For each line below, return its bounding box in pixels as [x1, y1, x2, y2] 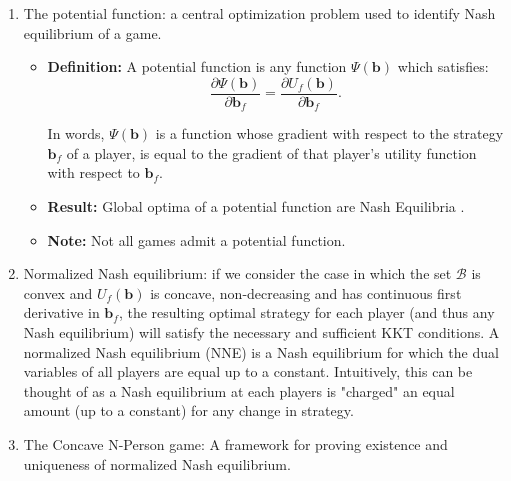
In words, [47, 123, 105, 144]
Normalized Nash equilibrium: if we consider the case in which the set [23, 263, 452, 284]
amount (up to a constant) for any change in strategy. [23, 400, 354, 421]
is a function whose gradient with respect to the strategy [155, 123, 504, 144]
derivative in [23, 302, 100, 323]
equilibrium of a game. [23, 22, 162, 43]
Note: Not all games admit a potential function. [47, 229, 346, 250]
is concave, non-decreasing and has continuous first [150, 282, 462, 303]
